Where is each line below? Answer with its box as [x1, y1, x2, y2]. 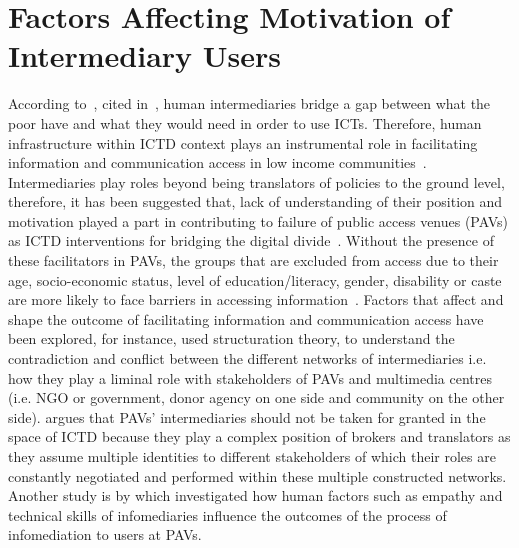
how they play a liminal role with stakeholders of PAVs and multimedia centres [8, 367, 493, 388]
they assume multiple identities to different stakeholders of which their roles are [8, 446, 496, 466]
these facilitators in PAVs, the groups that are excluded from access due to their [8, 250, 499, 271]
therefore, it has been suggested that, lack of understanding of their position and [8, 191, 503, 212]
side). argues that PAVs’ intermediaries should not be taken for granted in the [8, 406, 486, 427]
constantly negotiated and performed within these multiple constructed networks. [8, 465, 507, 486]
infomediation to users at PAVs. [8, 524, 202, 545]
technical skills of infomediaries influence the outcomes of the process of [8, 504, 447, 525]
